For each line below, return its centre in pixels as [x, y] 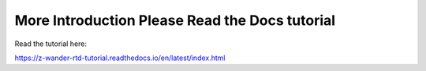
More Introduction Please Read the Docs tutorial [175, 20]
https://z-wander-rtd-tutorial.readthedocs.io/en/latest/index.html [120, 58]
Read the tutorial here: [50, 44]
